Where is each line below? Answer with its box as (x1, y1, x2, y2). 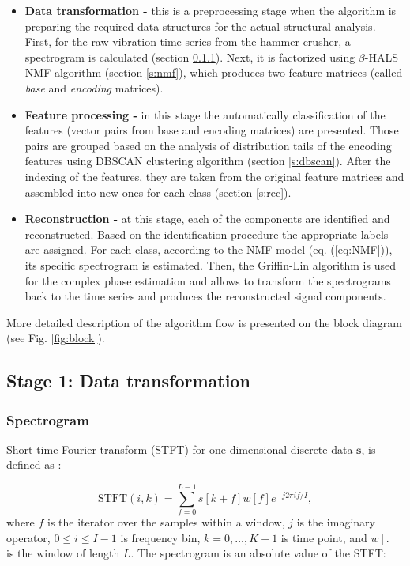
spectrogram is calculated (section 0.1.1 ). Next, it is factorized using (24, 48, 355, 65)
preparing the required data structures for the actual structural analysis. (24, 17, 376, 34)
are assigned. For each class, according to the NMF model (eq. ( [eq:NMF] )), (24, 241, 393, 258)
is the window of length (6, 545, 120, 561)
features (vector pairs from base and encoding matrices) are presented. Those (24, 122, 399, 138)
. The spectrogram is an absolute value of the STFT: (130, 545, 386, 561)
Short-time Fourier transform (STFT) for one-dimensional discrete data (6, 440, 353, 457)
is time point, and (280, 529, 367, 545)
